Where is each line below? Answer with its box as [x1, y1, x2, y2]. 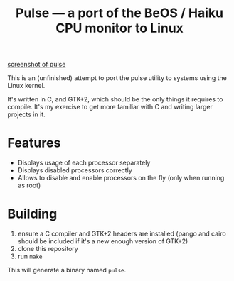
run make [17, 252, 43, 260]
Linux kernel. [7, 82, 46, 90]
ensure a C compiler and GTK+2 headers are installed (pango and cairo [17, 229, 226, 238]
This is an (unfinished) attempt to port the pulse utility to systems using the [7, 74, 228, 82]
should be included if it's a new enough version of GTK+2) [17, 237, 188, 246]
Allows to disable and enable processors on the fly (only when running [17, 174, 225, 182]
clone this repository [17, 245, 78, 253]
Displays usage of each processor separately [17, 158, 151, 167]
